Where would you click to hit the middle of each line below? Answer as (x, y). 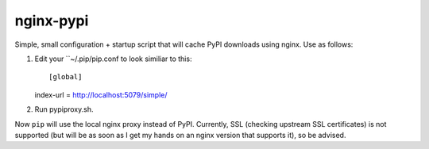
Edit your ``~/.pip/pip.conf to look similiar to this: (113, 59)
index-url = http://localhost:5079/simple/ (101, 94)
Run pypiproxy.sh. (64, 109)
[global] (66, 77)
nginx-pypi (52, 21)
